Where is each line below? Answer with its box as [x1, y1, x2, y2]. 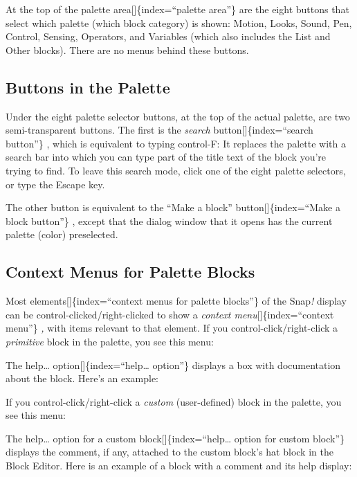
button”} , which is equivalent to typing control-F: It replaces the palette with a [6, 136, 346, 150]
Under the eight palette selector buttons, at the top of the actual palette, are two [6, 109, 350, 123]
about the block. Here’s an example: [6, 371, 159, 386]
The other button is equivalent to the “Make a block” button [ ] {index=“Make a [6, 200, 340, 215]
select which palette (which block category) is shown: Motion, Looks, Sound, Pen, [6, 15, 352, 30]
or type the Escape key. [6, 177, 105, 191]
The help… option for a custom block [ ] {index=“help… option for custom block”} [6, 431, 345, 445]
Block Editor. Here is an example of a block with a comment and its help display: [6, 458, 352, 473]
